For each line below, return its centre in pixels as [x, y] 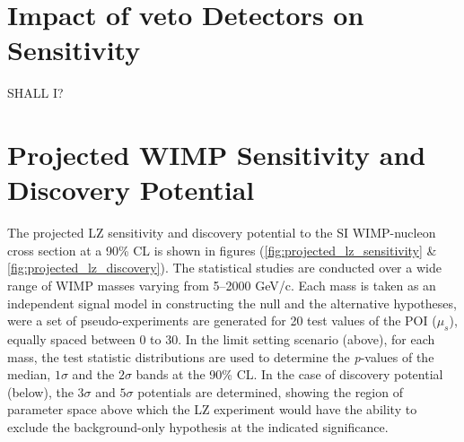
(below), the [40, 391]
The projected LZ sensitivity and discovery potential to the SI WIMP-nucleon [222, 233]
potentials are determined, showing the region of [270, 391]
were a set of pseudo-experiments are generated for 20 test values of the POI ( [222, 321]
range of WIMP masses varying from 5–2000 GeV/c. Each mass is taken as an [222, 285]
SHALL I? [35, 93]
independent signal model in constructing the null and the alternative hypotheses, [232, 303]
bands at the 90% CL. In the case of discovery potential [289, 374]
